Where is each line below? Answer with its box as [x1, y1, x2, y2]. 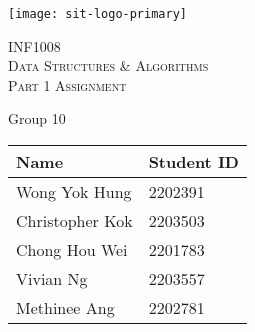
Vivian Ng [16, 267, 88, 291]
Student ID [148, 150, 239, 174]
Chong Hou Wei [16, 238, 128, 262]
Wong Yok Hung [16, 180, 132, 204]
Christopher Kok [16, 209, 133, 233]
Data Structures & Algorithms [8, 55, 209, 76]
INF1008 [8, 35, 61, 56]
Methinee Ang [16, 296, 115, 320]
